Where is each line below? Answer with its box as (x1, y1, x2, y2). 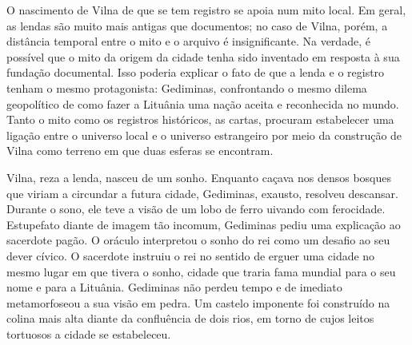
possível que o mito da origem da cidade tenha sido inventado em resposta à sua (6, 48, 400, 65)
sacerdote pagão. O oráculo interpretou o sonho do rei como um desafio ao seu (6, 232, 390, 248)
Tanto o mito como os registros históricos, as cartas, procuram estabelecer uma (6, 111, 394, 128)
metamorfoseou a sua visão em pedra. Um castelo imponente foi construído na (6, 294, 390, 311)
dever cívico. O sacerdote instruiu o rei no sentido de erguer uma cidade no (6, 247, 375, 264)
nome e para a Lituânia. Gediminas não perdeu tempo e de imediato (6, 279, 342, 295)
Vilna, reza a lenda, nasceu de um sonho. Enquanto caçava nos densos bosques (6, 169, 392, 185)
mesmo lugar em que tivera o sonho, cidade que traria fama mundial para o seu (6, 263, 396, 280)
